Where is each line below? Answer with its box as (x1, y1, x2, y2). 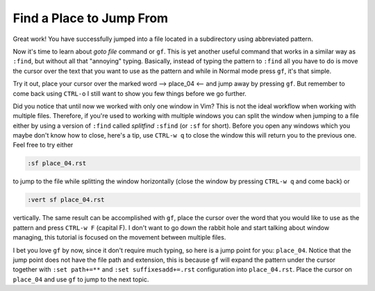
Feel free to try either (12, 141, 74, 149)
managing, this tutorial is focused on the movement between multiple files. (12, 233, 226, 242)
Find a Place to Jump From (12, 10, 169, 26)
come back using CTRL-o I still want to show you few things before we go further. (12, 89, 247, 97)
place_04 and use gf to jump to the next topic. (12, 275, 149, 283)
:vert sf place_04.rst (27, 196, 105, 204)
